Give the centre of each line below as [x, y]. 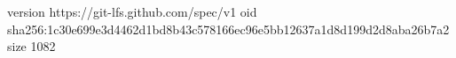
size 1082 [31, 46]
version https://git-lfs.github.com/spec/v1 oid [132, 11]
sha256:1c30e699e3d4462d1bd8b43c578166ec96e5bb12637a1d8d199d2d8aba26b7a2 [228, 29]
